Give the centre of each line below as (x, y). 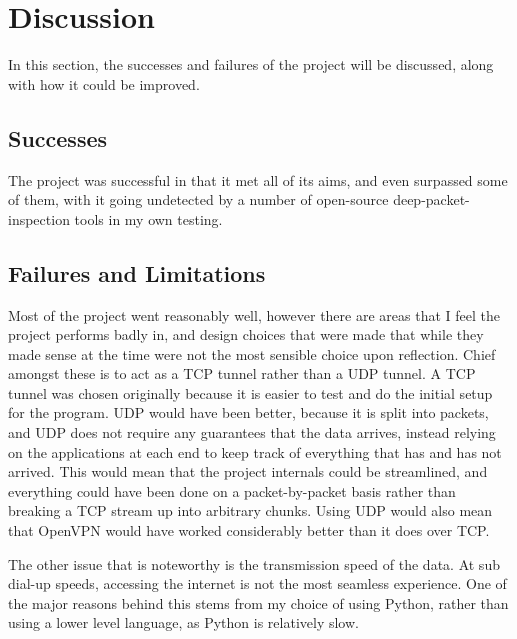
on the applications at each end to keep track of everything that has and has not (255, 451)
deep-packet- (431, 199)
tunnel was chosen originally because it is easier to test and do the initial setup (250, 392)
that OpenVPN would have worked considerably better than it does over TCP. (249, 530)
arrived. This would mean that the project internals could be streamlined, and (248, 471)
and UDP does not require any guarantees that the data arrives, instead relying (252, 432)
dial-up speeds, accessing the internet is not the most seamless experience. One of (257, 583)
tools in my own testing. (148, 218)
